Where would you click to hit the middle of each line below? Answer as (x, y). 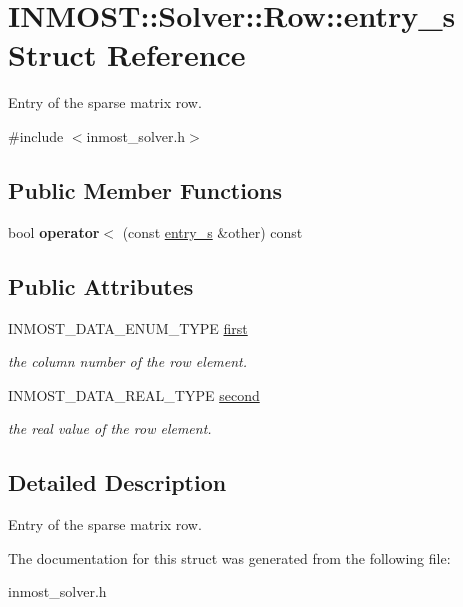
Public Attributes (101, 285)
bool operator (54, 231)
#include (36, 135)
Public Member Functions (145, 189)
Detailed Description (117, 482)
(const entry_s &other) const (212, 231)
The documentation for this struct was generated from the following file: (229, 557)
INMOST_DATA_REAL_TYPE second (134, 394)
